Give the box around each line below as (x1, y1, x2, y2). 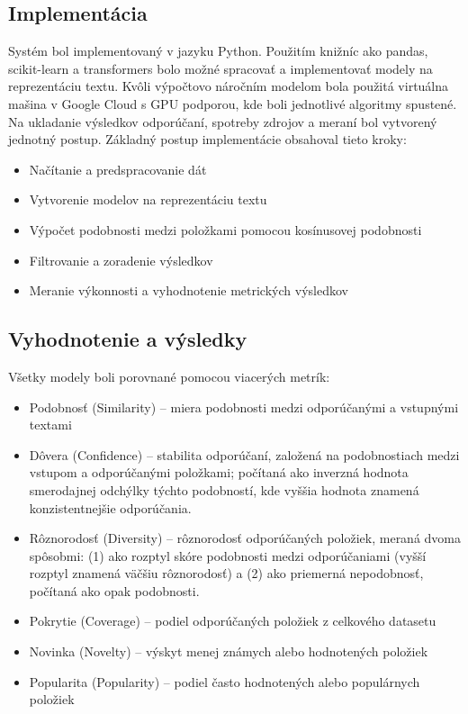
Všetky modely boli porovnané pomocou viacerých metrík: (8, 366, 330, 385)
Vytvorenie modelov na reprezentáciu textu (29, 190, 267, 209)
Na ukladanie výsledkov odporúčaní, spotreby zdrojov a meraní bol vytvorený (8, 112, 437, 131)
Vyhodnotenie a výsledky (8, 325, 247, 353)
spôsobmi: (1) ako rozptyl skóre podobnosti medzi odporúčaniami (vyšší (29, 546, 427, 565)
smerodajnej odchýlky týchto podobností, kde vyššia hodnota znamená (29, 480, 419, 499)
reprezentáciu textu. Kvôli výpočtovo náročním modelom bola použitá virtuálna (8, 77, 449, 95)
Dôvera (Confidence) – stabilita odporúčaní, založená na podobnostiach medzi (29, 445, 460, 464)
